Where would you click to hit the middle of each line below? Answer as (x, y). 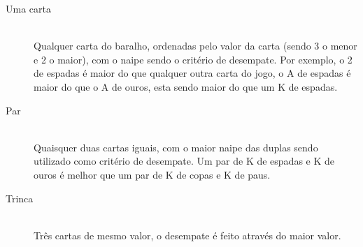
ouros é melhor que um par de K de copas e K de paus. (152, 174)
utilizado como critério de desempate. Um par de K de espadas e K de (184, 161)
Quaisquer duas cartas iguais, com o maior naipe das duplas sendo (176, 147)
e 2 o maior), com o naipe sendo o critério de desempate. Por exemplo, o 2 (193, 59)
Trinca (20, 198)
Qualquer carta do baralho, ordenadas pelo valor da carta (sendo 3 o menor (195, 46)
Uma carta (28, 8)
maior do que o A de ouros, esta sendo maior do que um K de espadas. (186, 86)
